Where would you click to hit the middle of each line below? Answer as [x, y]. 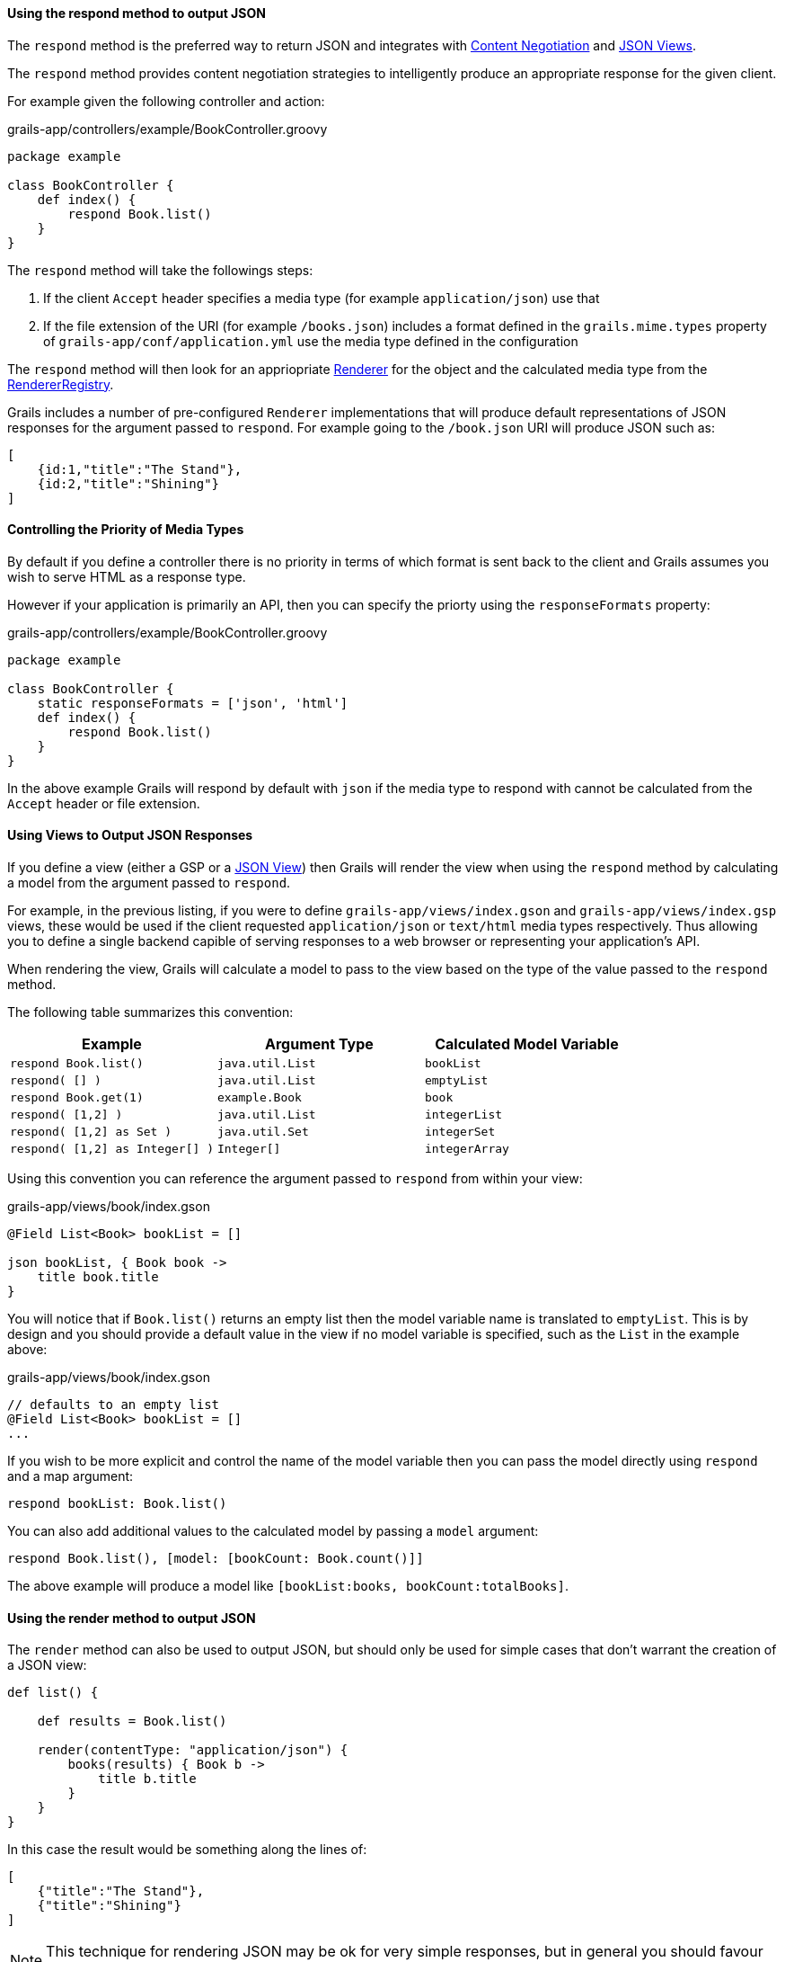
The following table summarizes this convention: [150, 1012]
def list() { [53, 1693]
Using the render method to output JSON [132, 1618]
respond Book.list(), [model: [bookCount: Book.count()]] [216, 1559]
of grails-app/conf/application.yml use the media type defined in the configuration [311, 341]
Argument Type [319, 1044]
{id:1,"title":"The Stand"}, [140, 469]
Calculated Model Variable [527, 1044]
